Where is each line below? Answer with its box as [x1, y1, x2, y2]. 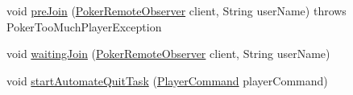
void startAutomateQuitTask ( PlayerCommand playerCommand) [6, 72, 328, 89]
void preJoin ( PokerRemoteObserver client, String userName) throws [6, 2, 347, 19]
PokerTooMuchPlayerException [6, 18, 162, 35]
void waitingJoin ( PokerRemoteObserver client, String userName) [6, 45, 330, 62]
